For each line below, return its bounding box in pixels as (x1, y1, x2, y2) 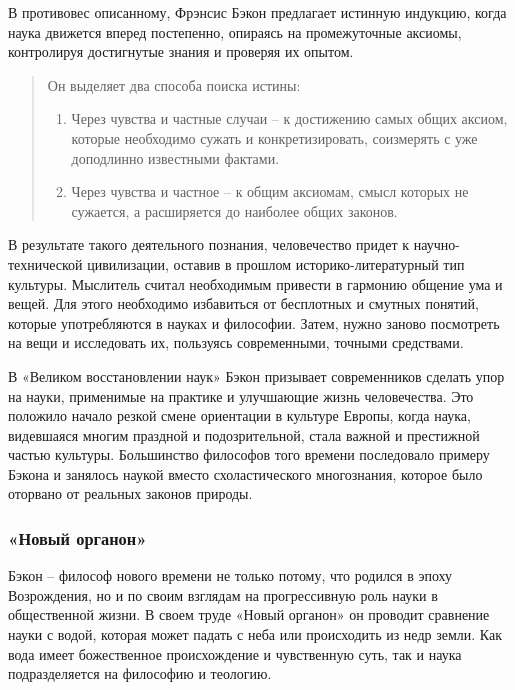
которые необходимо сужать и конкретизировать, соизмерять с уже (71, 127, 478, 148)
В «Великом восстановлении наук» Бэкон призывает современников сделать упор (8, 365, 505, 386)
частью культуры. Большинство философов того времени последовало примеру (8, 444, 490, 465)
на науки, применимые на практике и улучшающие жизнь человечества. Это (8, 385, 474, 406)
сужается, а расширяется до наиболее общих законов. (71, 200, 398, 221)
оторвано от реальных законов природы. (8, 483, 253, 504)
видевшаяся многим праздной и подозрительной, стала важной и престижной (8, 424, 480, 445)
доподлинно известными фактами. (71, 147, 280, 168)
